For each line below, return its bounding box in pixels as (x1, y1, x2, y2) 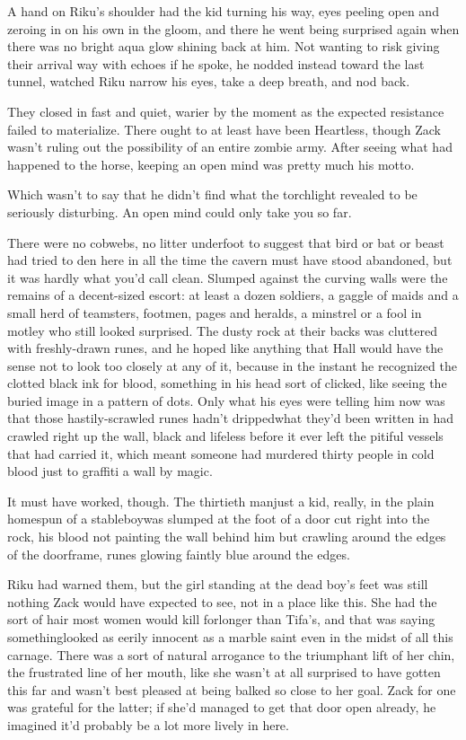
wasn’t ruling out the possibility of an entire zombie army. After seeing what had (7, 137, 453, 156)
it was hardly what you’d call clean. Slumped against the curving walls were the (7, 268, 448, 286)
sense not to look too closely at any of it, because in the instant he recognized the (7, 356, 457, 374)
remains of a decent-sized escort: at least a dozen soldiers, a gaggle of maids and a (7, 286, 459, 304)
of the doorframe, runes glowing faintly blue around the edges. (7, 544, 350, 563)
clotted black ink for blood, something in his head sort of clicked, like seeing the (7, 374, 447, 392)
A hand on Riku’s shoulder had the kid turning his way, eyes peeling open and (7, 2, 439, 20)
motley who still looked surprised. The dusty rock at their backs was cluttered (7, 321, 437, 339)
